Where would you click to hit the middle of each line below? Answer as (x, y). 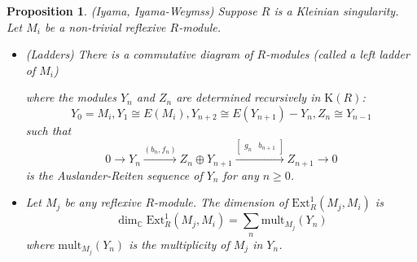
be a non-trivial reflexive (105, 26)
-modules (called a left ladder (338, 54)
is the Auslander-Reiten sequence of (114, 175)
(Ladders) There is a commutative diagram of (139, 54)
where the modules (71, 97)
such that (48, 130)
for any (241, 175)
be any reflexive (103, 202)
